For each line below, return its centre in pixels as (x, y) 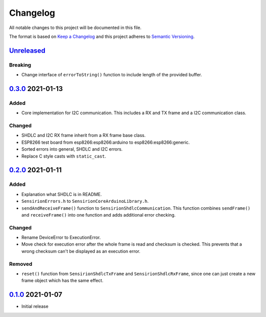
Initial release (35, 306)
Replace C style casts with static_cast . (64, 156)
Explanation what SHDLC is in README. (62, 194)
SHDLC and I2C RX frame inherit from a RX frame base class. (83, 135)
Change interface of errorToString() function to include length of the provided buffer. (112, 75)
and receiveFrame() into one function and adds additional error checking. (99, 215)
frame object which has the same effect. (62, 281)
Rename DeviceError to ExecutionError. (61, 238)
